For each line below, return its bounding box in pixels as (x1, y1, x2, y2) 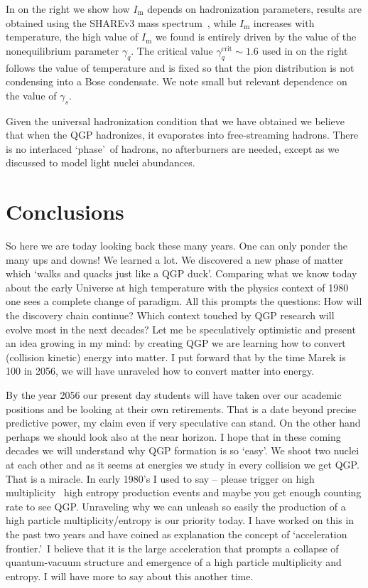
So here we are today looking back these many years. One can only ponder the (6, 238, 347, 253)
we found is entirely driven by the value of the (155, 29, 357, 44)
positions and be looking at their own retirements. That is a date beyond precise (6, 401, 357, 416)
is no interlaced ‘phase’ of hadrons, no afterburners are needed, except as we (6, 141, 340, 156)
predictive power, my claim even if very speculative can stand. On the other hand (6, 415, 361, 430)
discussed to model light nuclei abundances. (6, 155, 195, 170)
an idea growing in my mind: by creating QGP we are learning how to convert (6, 336, 346, 351)
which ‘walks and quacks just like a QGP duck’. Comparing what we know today (6, 266, 357, 281)
